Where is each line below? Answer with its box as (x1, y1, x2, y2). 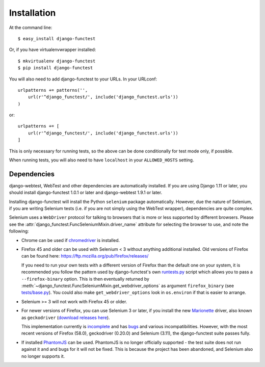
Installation (9, 7, 56, 18)
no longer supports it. (21, 353, 65, 359)
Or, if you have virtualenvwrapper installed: (9, 47, 96, 52)
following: (9, 228, 29, 234)
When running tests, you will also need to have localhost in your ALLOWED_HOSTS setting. (9, 157, 194, 163)
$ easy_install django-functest (18, 36, 96, 41)
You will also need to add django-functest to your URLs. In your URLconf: (9, 76, 157, 82)
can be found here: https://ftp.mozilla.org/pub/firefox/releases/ (21, 253, 149, 259)
